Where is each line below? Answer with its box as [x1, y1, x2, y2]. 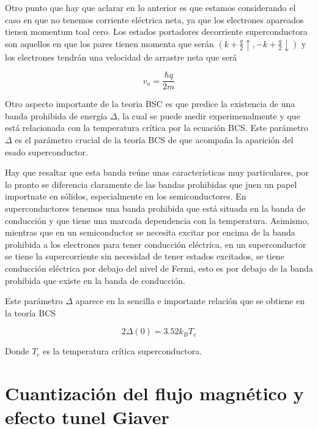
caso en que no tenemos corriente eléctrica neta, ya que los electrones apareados [5, 13, 304, 26]
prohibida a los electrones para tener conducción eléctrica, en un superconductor [5, 237, 306, 250]
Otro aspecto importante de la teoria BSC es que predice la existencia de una [5, 97, 295, 110]
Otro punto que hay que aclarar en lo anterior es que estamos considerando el [5, 1, 296, 13]
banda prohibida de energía [5, 109, 108, 122]
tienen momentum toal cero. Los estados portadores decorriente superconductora [5, 25, 308, 38]
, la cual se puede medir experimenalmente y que [117, 109, 300, 122]
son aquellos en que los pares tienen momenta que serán [5, 37, 214, 50]
